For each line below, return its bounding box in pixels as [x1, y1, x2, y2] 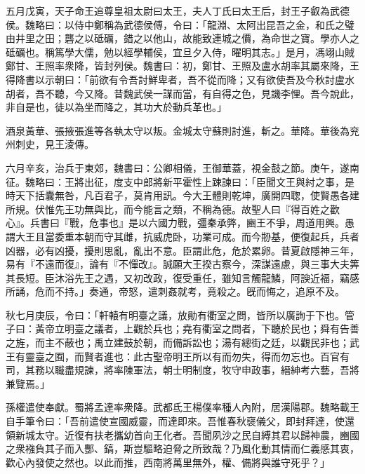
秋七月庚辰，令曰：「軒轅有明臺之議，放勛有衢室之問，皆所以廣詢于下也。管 [6, 307, 354, 322]
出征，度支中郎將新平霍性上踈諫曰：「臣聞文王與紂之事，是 [84, 174, 354, 189]
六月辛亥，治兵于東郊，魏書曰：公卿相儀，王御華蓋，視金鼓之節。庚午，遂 [6, 160, 350, 175]
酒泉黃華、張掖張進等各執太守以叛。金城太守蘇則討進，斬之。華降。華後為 [6, 123, 350, 137]
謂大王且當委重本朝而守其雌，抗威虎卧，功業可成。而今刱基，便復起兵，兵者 [6, 229, 359, 243]
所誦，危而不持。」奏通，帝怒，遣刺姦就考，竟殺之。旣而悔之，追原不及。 [6, 284, 345, 299]
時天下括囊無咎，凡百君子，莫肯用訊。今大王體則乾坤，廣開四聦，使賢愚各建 [6, 188, 359, 203]
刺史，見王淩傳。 [15, 137, 94, 151]
